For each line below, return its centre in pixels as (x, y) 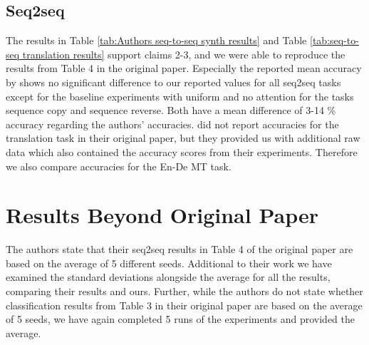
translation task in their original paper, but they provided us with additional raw (183, 138)
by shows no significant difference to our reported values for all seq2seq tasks (173, 82)
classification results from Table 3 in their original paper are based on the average (184, 305)
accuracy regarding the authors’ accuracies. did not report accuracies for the (172, 124)
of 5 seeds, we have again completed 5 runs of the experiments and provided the (180, 319)
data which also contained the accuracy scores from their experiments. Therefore (182, 151)
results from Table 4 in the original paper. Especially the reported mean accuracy (184, 68)
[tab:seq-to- (334, 40)
